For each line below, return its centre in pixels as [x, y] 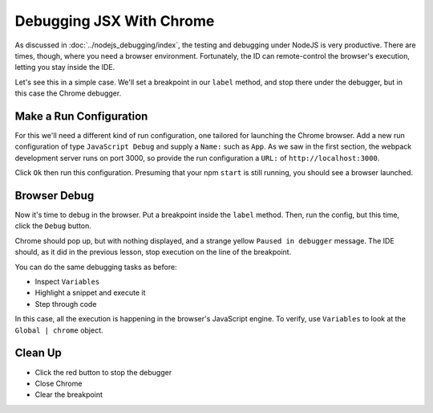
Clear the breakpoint [69, 395]
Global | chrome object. [59, 330]
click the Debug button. [53, 226]
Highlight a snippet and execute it [90, 292]
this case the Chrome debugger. [68, 93]
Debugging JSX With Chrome [115, 21]
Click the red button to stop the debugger [103, 372]
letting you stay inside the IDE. [65, 67]
